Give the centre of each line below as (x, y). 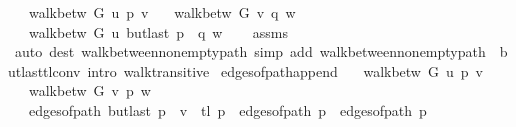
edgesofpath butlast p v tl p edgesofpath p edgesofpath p (227, 109)
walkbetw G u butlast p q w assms (158, 31)
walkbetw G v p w (89, 90)
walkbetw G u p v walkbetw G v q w (162, 12)
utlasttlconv (44, 70)
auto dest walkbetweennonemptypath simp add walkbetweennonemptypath (250, 51)
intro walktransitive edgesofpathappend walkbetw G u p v (285, 70)
